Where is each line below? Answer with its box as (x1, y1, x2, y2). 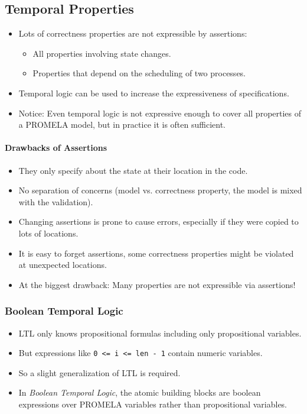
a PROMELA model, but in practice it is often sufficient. (18, 118, 226, 131)
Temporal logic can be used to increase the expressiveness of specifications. (18, 86, 289, 99)
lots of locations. (18, 227, 79, 239)
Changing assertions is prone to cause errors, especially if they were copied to (18, 215, 299, 228)
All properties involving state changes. (32, 47, 171, 59)
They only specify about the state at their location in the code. (18, 164, 248, 176)
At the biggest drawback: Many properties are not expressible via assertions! (18, 278, 296, 290)
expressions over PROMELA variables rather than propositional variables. (18, 397, 288, 410)
